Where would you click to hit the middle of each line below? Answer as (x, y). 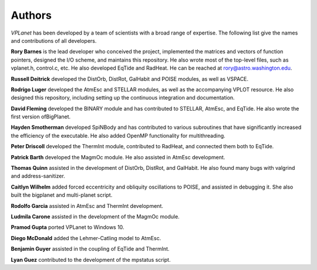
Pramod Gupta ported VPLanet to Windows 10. (68, 227)
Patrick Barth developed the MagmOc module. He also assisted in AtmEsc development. (118, 157)
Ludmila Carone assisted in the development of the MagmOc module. (95, 216)
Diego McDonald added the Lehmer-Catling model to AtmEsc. (86, 238)
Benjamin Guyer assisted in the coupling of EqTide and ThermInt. (90, 249)
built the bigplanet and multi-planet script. (62, 195)
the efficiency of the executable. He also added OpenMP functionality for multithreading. (118, 135)
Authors (31, 15)
